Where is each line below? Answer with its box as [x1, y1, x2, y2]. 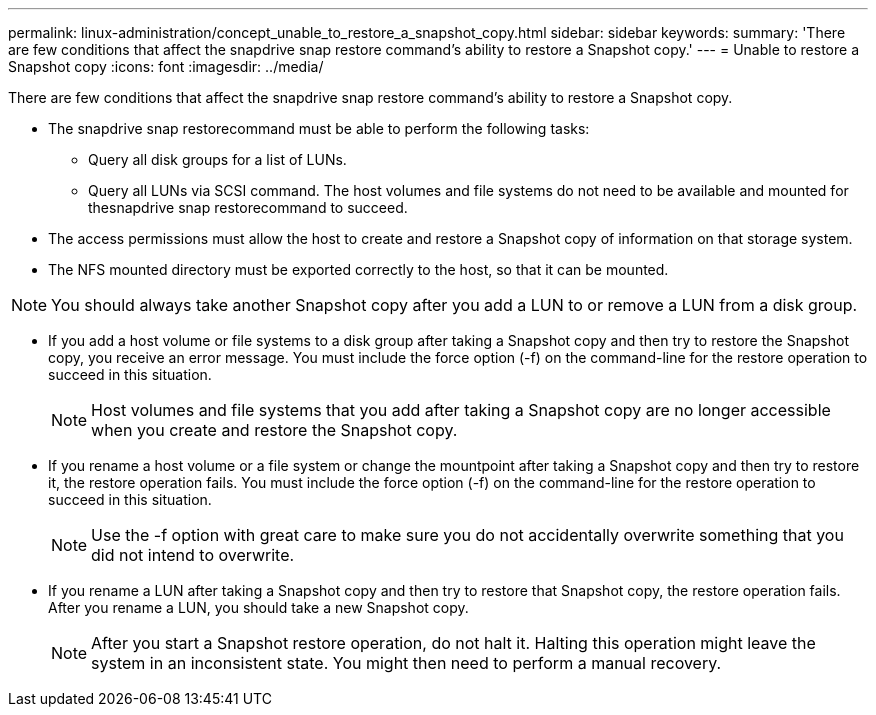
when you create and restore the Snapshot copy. [91, 420, 458, 440]
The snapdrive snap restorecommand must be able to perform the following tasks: [48, 120, 590, 137]
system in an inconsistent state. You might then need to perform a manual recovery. [91, 653, 722, 673]
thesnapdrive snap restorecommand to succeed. [88, 199, 408, 216]
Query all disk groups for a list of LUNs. [88, 151, 347, 168]
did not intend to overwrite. [91, 545, 295, 565]
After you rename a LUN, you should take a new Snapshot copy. [48, 599, 469, 616]
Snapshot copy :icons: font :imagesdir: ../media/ [8, 58, 324, 75]
